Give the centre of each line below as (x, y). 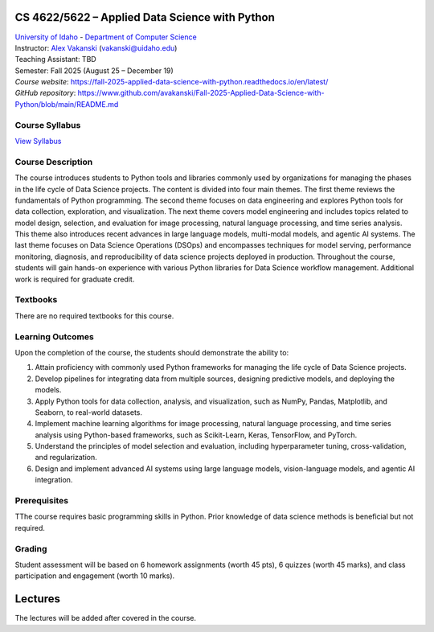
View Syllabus (38, 141)
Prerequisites (41, 501)
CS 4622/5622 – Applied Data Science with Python (145, 17)
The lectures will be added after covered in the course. (106, 618)
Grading (31, 548)
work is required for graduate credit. (75, 279)
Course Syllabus (48, 125)
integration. (54, 480)
